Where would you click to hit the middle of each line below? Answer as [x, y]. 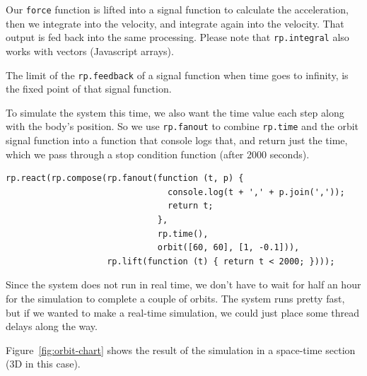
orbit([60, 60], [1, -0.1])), [228, 248]
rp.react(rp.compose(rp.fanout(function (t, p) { [125, 178]
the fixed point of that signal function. [89, 89]
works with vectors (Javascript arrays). [90, 51]
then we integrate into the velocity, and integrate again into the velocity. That [175, 23]
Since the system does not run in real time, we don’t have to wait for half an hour [183, 284]
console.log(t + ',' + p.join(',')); [256, 192]
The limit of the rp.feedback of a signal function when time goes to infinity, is [177, 75]
